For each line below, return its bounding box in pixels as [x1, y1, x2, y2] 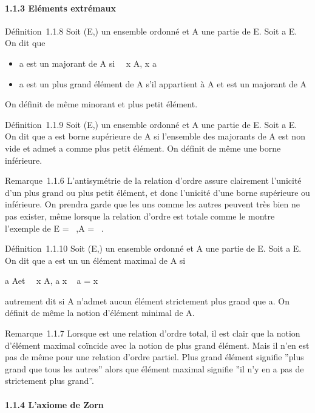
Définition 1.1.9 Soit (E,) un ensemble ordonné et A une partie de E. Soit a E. [5, 118, 297, 130]
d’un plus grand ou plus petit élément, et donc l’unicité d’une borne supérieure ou [5, 186, 310, 198]
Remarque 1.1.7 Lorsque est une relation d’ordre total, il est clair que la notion [5, 327, 300, 340]
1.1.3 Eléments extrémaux [5, 1, 116, 14]
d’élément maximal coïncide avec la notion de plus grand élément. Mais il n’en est [5, 338, 310, 351]
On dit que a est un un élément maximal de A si [5, 254, 186, 266]
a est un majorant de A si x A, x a [19, 56, 157, 69]
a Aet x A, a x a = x [5, 274, 98, 287]
